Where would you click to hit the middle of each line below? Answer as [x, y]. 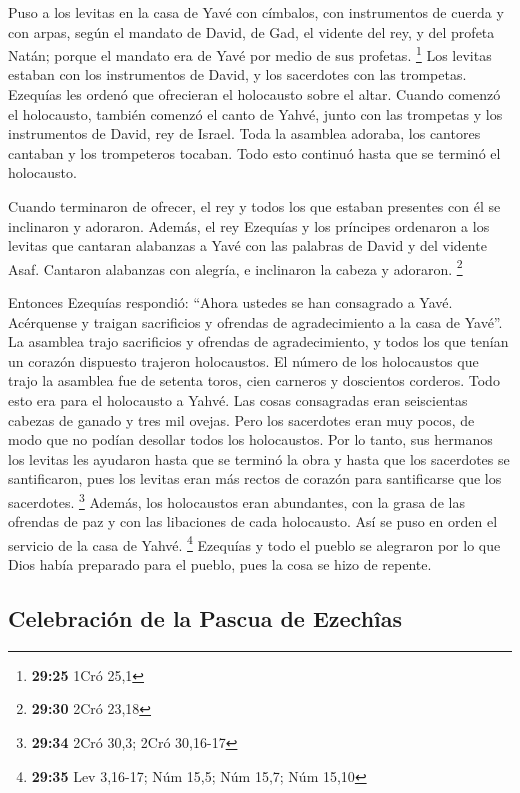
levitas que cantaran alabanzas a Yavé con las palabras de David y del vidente [247, 245]
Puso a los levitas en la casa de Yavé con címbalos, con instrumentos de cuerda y [256, 12]
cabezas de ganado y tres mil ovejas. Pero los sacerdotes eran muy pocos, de [241, 419]
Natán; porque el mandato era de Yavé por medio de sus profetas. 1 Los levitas [250, 53]
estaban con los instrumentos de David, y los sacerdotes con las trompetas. [237, 74]
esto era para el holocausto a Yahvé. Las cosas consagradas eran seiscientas [238, 400]
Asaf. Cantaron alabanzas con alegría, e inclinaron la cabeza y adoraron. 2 [235, 267]
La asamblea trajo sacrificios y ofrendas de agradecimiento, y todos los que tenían [258, 341]
